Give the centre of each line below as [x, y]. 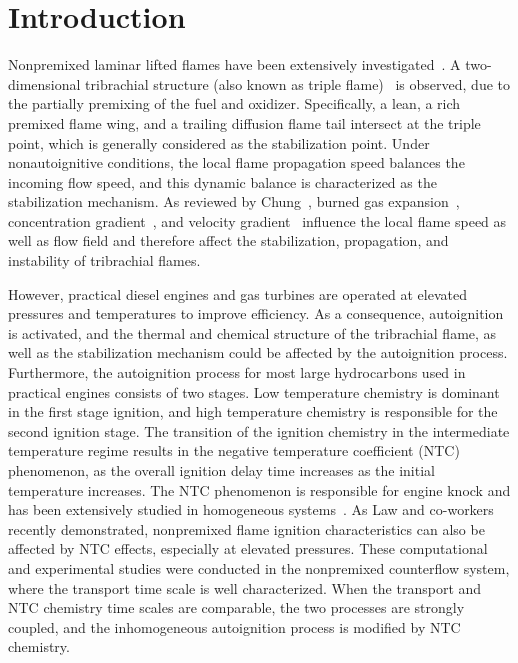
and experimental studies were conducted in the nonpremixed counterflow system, [259, 567]
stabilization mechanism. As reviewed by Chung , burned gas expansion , [234, 201]
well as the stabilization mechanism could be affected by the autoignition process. [258, 352]
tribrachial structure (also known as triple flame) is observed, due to [297, 83]
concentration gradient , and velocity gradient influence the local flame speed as [257, 220]
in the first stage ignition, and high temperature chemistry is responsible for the [253, 411]
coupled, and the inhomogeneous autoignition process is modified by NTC [234, 626]
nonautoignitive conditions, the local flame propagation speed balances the [236, 162]
